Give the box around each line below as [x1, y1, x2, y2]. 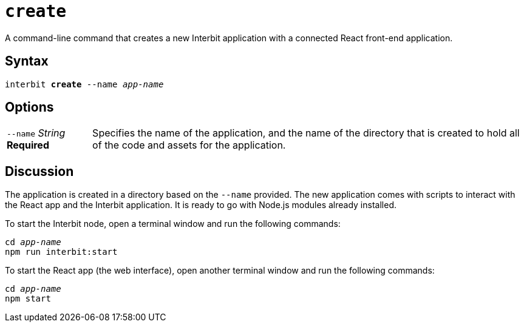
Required [7, 139, 49, 152]
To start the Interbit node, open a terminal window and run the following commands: [5, 218, 341, 229]
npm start [5, 294, 51, 304]
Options [5, 99, 54, 115]
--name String [7, 127, 66, 140]
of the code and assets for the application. [92, 139, 286, 152]
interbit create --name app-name [5, 79, 164, 89]
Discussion [5, 163, 74, 179]
